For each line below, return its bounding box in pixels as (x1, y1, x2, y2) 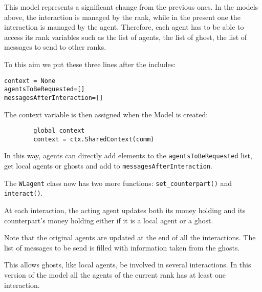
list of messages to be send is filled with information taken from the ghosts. (4, 242, 240, 253)
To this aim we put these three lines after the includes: (4, 58, 176, 69)
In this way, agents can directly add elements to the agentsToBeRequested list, (4, 150, 252, 161)
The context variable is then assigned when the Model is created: (4, 109, 208, 119)
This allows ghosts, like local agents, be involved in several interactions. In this (4, 259, 251, 270)
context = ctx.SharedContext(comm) (33, 135, 155, 143)
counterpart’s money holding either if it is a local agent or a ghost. (4, 215, 213, 225)
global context (33, 127, 85, 135)
